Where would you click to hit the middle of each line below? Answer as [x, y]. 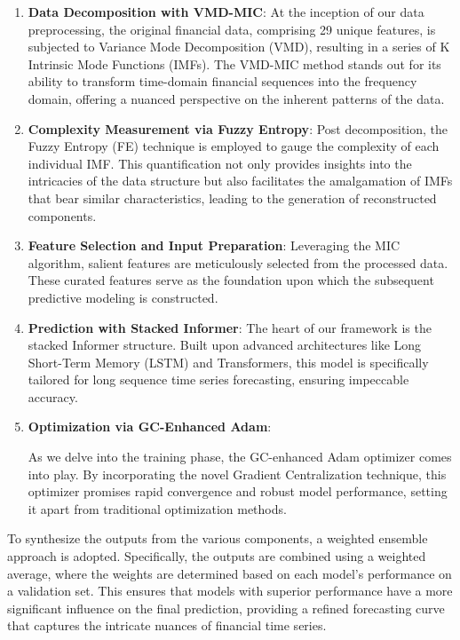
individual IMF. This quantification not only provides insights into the [220, 163]
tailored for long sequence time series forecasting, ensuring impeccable [218, 379]
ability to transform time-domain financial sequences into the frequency [222, 81]
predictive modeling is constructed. [123, 297]
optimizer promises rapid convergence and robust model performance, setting [238, 491]
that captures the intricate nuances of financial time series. [167, 625]
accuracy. [53, 396]
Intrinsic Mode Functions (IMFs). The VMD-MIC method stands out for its [234, 63]
